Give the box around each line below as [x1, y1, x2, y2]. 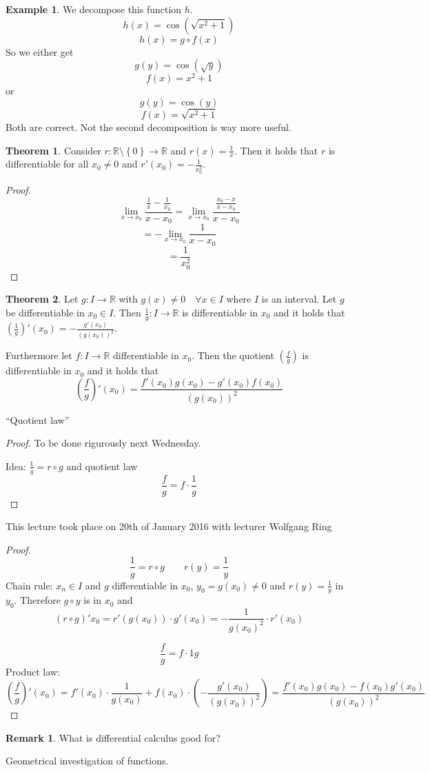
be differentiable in [6, 305, 85, 320]
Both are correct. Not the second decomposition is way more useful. [6, 120, 291, 134]
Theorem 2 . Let [6, 292, 79, 306]
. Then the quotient [192, 348, 274, 363]
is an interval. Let [261, 292, 337, 306]
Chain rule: [6, 578, 53, 592]
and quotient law [66, 458, 138, 473]
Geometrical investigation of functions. [6, 753, 169, 768]
